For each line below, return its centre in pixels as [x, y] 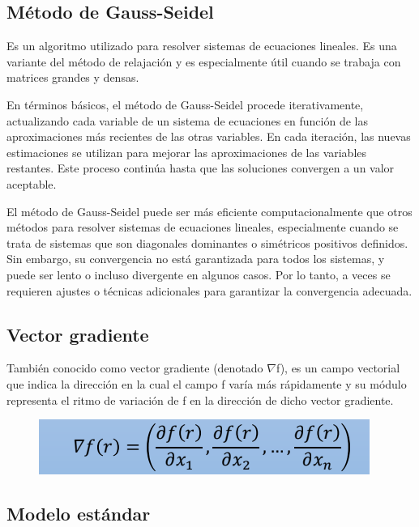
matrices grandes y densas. [73, 77]
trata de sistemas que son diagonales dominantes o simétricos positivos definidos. [207, 242]
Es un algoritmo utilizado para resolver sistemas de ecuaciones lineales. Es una [202, 46]
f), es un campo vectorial [338, 368]
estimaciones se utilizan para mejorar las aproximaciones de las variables [187, 152]
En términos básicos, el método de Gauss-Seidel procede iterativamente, [185, 104]
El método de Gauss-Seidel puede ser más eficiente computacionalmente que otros [209, 211]
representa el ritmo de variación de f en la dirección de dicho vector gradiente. [200, 399]
